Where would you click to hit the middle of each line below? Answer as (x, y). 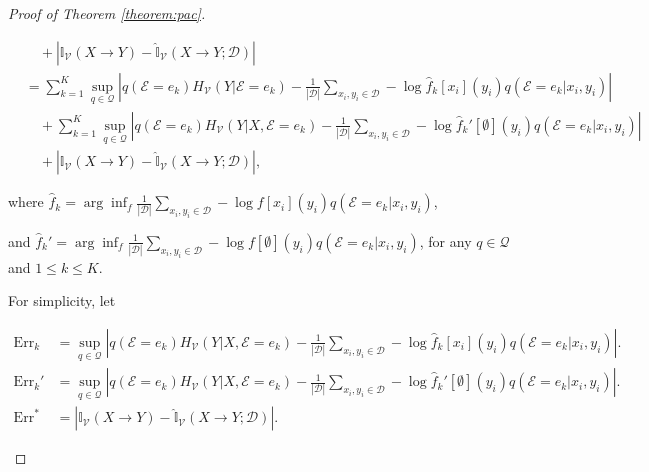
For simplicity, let (62, 300)
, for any (445, 240)
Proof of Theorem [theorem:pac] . (107, 13)
